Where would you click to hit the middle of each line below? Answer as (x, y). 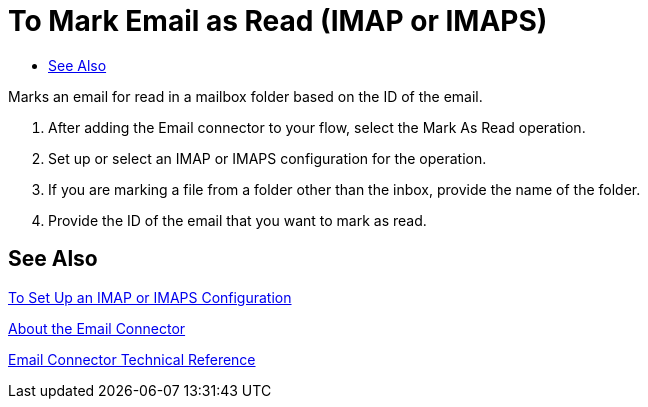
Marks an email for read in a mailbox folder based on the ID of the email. (245, 96)
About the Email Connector (97, 328)
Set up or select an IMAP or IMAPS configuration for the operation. (267, 158)
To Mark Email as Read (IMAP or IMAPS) (278, 21)
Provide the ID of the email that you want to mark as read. (237, 220)
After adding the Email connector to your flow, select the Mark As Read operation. (317, 127)
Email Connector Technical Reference (132, 359)
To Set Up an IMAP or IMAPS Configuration (150, 297)
